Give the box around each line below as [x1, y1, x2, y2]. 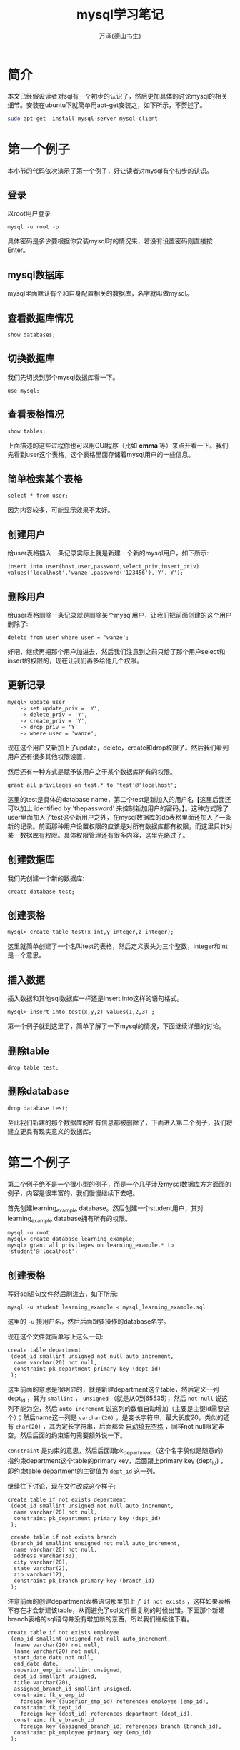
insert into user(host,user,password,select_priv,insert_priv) [7, 563, 200, 570]
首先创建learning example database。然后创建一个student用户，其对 [7, 1204, 204, 1214]
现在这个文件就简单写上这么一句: [7, 1332, 104, 1341]
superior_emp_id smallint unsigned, [14, 1666, 123, 1674]
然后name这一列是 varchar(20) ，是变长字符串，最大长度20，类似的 [22, 1413, 224, 1422]
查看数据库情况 [7, 312, 74, 324]
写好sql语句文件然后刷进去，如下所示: [7, 1289, 119, 1298]
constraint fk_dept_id [14, 1704, 81, 1711]
